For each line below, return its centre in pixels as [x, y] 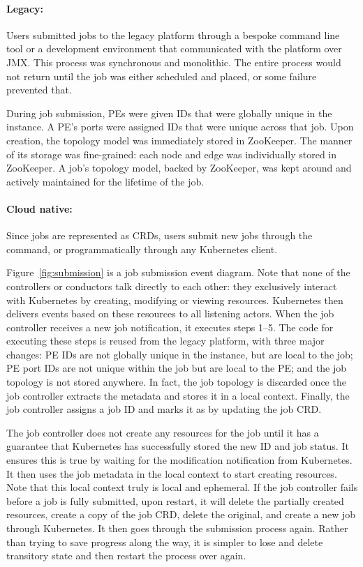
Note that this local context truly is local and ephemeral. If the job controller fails [182, 487]
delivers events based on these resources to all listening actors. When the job [170, 313]
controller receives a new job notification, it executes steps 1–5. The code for [170, 327]
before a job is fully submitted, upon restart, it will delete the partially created [175, 500]
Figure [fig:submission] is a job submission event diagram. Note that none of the [178, 272]
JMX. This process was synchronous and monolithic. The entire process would [174, 62]
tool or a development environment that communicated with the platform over [174, 48]
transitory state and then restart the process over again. [126, 555]
